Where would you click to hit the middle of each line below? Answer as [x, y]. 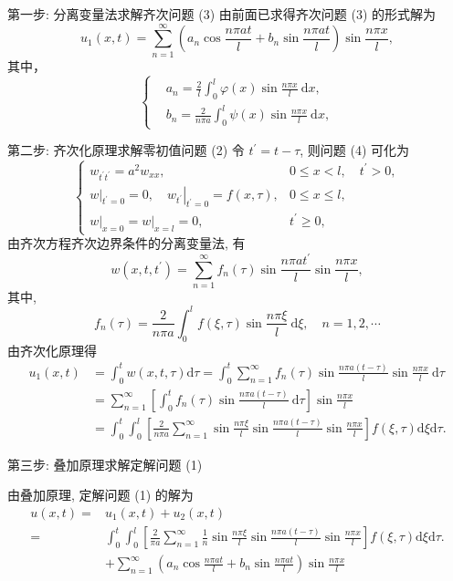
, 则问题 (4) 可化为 [355, 150]
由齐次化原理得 [52, 350]
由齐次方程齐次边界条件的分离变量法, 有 [126, 243]
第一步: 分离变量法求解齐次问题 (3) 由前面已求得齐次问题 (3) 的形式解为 [221, 14]
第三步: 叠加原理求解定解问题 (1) [105, 464]
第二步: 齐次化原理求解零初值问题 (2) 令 [126, 150]
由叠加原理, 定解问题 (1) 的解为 [100, 495]
